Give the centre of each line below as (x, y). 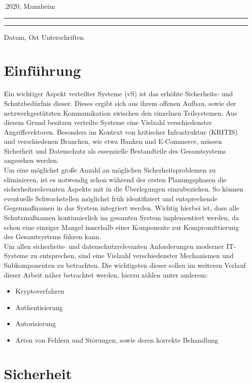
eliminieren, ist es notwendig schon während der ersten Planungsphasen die (115, 179)
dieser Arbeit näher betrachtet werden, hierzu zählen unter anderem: (106, 274)
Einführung (42, 70)
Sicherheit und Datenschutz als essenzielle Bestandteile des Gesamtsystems (115, 150)
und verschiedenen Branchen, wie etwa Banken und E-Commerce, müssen (113, 141)
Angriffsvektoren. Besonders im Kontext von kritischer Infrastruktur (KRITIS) (121, 131)
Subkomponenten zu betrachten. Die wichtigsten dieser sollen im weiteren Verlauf (125, 265)
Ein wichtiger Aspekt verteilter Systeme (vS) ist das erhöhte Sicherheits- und (118, 94)
